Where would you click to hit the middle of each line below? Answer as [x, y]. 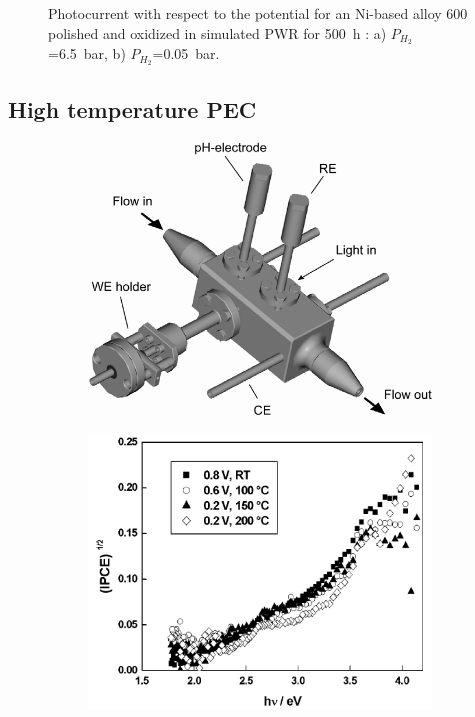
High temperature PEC [132, 108]
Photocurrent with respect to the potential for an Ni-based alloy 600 [258, 13]
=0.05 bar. [186, 53]
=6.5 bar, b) [87, 53]
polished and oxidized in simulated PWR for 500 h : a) [217, 32]
